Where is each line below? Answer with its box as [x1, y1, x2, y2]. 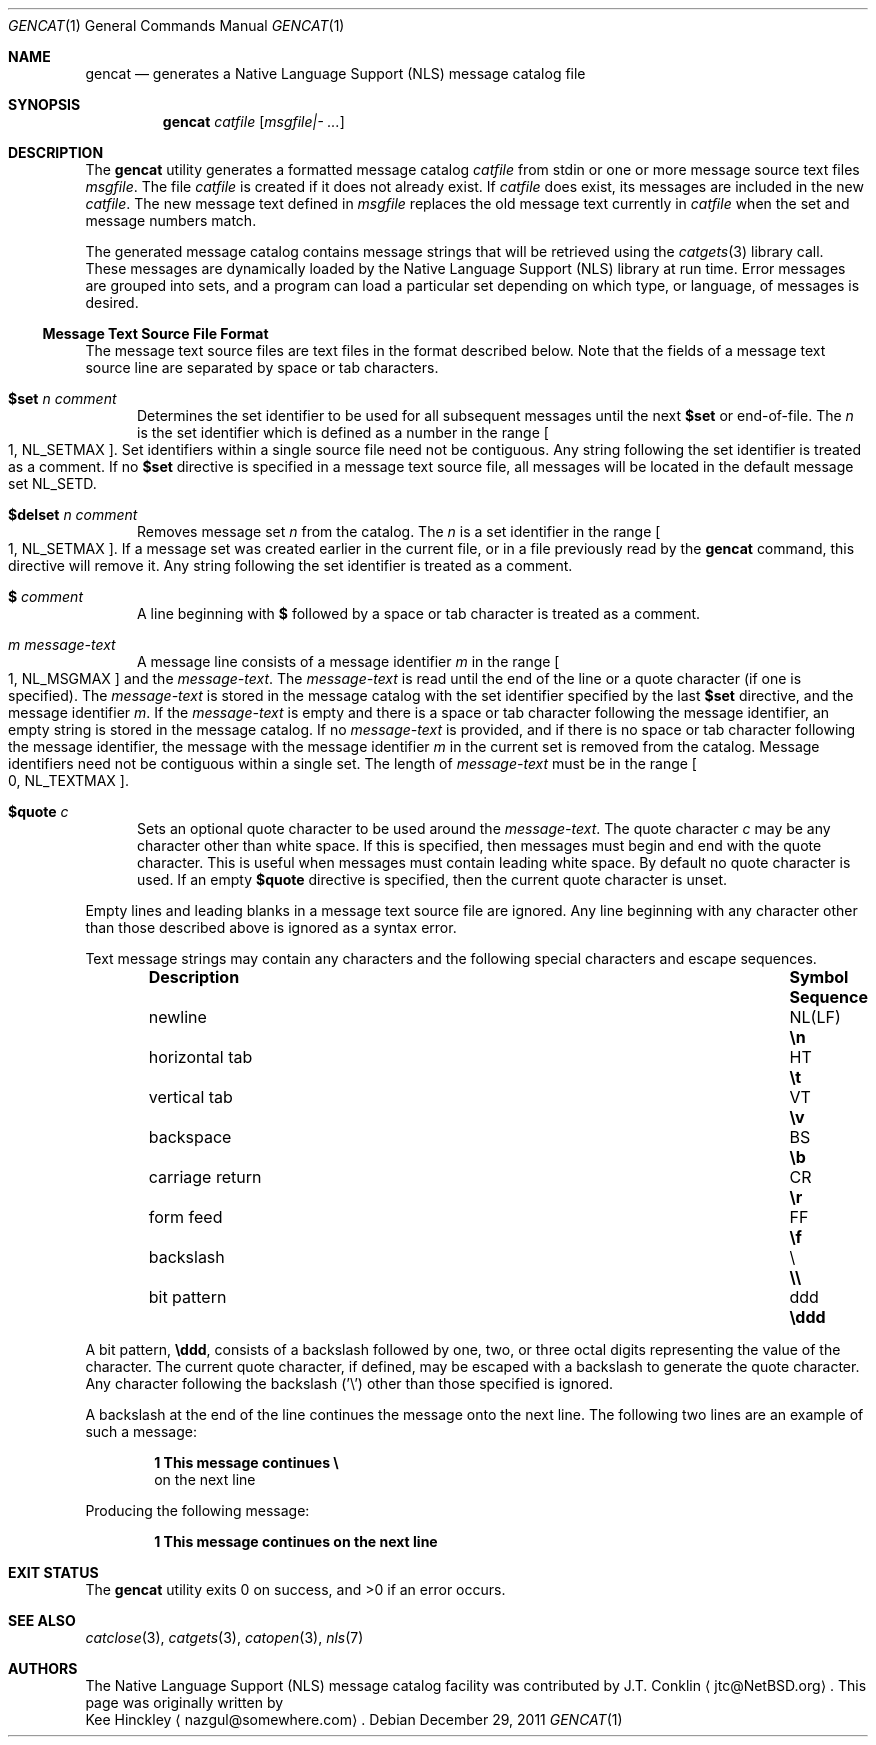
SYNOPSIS [8, 96, 81, 113]
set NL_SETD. [8, 475, 97, 492]
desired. [85, 294, 139, 311]
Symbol [789, 967, 849, 987]
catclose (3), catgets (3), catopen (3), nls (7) [85, 1629, 364, 1646]
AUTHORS [8, 1660, 78, 1677]
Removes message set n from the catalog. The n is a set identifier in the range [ [137, 523, 661, 540]
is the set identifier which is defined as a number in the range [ [137, 424, 549, 441]
